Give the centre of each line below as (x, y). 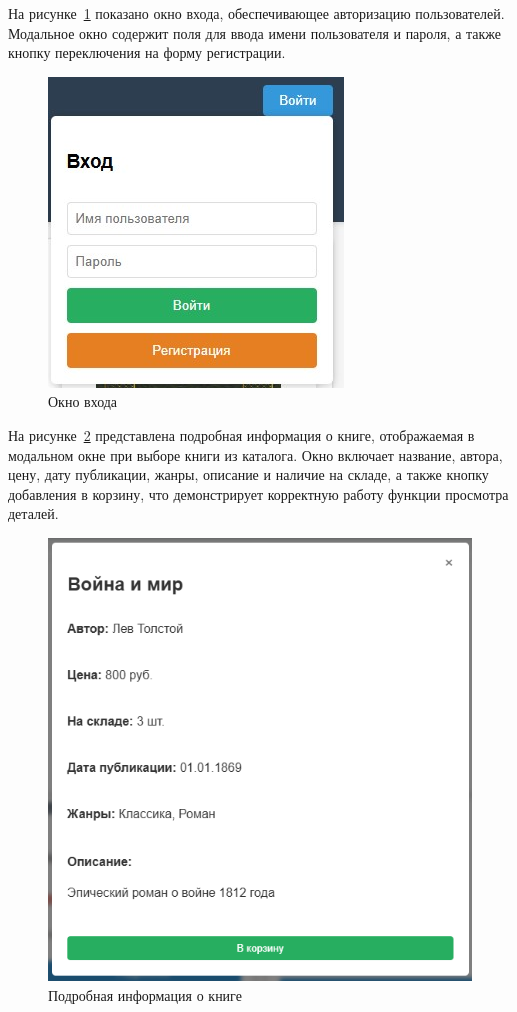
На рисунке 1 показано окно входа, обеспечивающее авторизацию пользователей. (256, 13)
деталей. (33, 513)
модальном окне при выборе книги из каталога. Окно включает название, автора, (255, 454)
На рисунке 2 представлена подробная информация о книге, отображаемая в (241, 434)
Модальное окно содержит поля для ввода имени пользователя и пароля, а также (255, 32)
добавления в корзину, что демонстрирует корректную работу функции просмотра (258, 493)
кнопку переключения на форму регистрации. (147, 52)
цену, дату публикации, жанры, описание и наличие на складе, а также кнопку (248, 474)
